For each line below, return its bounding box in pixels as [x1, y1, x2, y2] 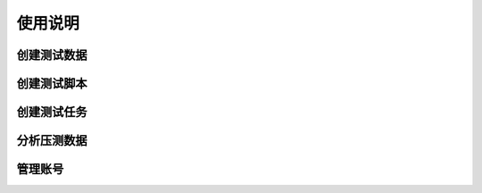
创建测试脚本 [16, 76, 87, 91]
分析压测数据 [16, 133, 87, 148]
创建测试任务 [16, 105, 87, 120]
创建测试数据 [16, 47, 87, 63]
